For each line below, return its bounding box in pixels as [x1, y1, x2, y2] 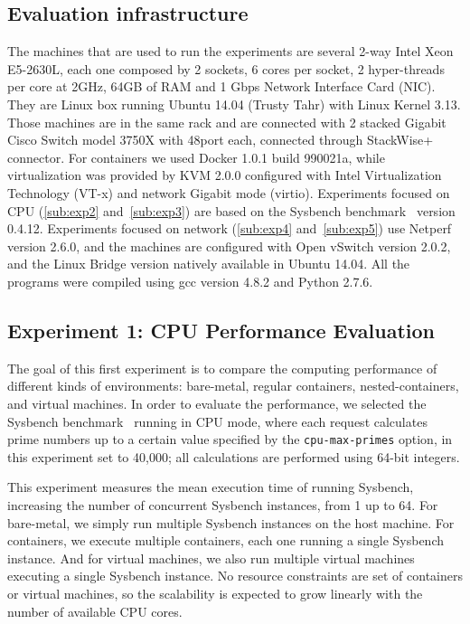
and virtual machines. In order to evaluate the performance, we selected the [7, 393, 427, 412]
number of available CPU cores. [7, 601, 183, 620]
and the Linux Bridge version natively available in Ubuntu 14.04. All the [7, 254, 410, 273]
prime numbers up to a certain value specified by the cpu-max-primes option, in [7, 430, 453, 449]
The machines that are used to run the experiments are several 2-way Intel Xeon [7, 42, 454, 61]
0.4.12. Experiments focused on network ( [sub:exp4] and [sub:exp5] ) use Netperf [7, 219, 452, 238]
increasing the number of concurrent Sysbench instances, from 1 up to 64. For [7, 495, 438, 514]
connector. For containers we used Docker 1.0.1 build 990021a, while [7, 147, 385, 166]
